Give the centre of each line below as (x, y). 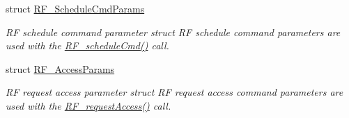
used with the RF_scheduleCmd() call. (87, 45)
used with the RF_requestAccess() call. (88, 105)
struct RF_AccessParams (60, 68)
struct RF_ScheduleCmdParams (75, 8)
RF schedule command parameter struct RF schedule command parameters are (173, 32)
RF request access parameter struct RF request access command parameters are (174, 92)
